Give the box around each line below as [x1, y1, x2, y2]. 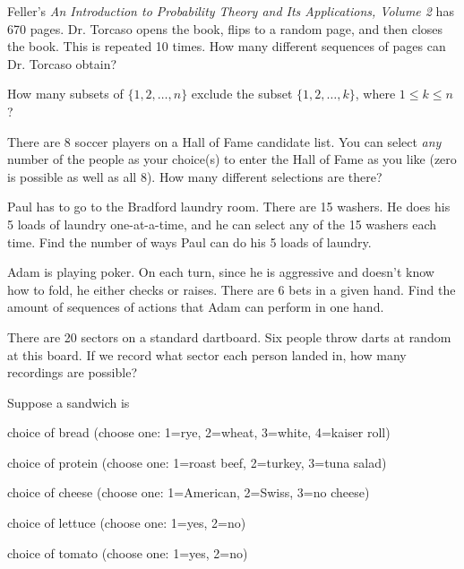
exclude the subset [191, 84, 293, 103]
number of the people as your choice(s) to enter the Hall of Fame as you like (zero [7, 150, 457, 168]
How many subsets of [7, 84, 124, 103]
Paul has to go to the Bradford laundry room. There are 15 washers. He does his [7, 197, 451, 216]
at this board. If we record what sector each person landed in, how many [7, 345, 407, 364]
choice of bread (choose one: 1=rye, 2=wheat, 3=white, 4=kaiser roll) [7, 423, 391, 442]
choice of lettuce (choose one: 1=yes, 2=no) [7, 513, 246, 532]
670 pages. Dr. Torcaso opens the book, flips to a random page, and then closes [7, 19, 443, 38]
